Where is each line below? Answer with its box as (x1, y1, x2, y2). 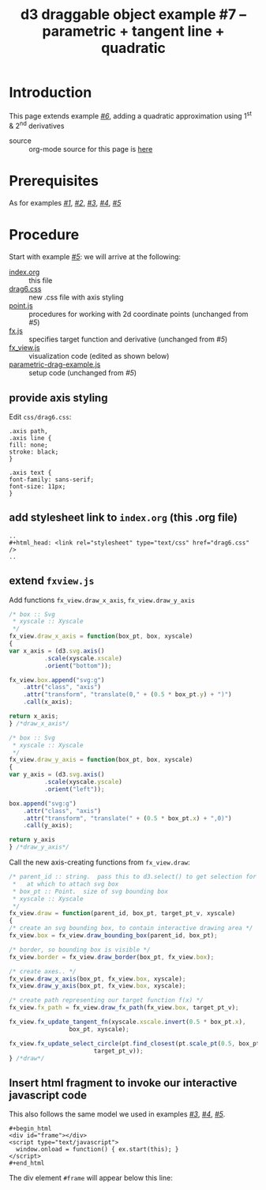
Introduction (9, 84, 92, 102)
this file (28, 276, 53, 285)
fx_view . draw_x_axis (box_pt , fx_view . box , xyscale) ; (9, 974, 186, 983)
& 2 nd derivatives (9, 119, 65, 130)
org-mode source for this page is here (28, 145, 153, 154)
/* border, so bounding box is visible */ (9, 946, 151, 954)
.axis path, (9, 427, 48, 435)
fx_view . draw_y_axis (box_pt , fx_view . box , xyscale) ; (9, 982, 186, 990)
